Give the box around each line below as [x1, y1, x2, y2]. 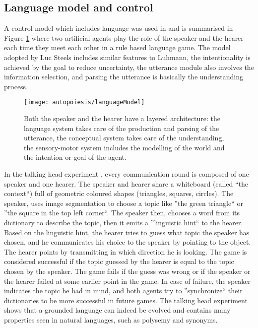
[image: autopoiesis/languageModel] [24, 99, 145, 106]
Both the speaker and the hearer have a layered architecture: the [24, 113, 220, 124]
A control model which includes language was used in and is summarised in [4, 23, 233, 33]
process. [4, 81, 28, 91]
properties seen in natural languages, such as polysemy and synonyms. [4, 314, 218, 325]
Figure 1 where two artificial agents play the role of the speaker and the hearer [4, 32, 244, 43]
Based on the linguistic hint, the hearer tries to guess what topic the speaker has [4, 227, 250, 237]
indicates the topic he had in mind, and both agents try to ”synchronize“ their [4, 285, 243, 296]
